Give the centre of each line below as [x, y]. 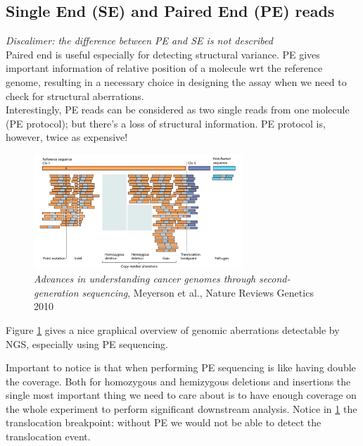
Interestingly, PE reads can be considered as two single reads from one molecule [178, 110]
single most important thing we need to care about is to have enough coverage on [181, 395]
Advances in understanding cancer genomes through [145, 279]
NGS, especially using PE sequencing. [87, 343]
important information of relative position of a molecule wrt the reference [164, 68]
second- [275, 279]
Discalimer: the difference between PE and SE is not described [139, 41]
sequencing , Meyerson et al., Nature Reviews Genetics [198, 292]
